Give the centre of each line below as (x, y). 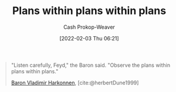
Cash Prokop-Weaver (89, 27)
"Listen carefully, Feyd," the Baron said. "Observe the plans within (91, 65)
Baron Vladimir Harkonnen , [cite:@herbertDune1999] (75, 83)
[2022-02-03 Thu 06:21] (89, 38)
